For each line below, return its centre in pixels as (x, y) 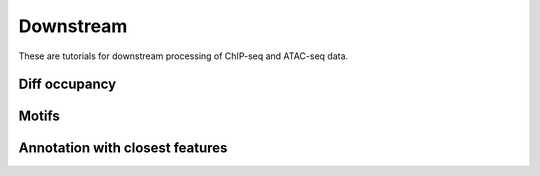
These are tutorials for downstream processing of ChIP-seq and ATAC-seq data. (183, 56)
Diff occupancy (67, 84)
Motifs (39, 116)
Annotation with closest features (123, 148)
